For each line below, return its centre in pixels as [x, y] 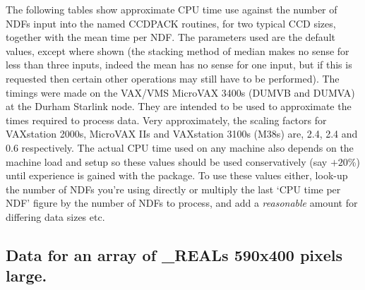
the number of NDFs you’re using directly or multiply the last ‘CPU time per [173, 189]
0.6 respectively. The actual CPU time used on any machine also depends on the [180, 147]
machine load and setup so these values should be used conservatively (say [167, 161]
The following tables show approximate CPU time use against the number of [172, 9]
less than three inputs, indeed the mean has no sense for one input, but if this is [179, 65]
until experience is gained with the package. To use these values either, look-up [177, 175]
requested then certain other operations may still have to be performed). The [173, 78]
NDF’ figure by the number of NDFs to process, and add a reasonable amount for [182, 203]
